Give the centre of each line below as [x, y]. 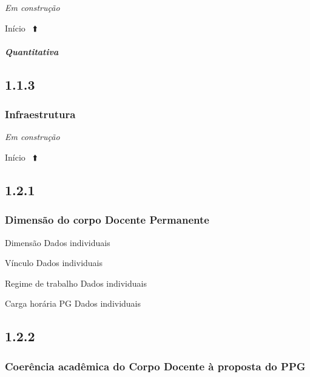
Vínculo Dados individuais [54, 263]
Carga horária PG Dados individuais [73, 303]
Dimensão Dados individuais [58, 242]
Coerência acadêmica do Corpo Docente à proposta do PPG [155, 366]
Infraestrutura [40, 114]
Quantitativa [32, 51]
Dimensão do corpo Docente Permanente [107, 220]
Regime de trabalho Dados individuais [76, 283]
